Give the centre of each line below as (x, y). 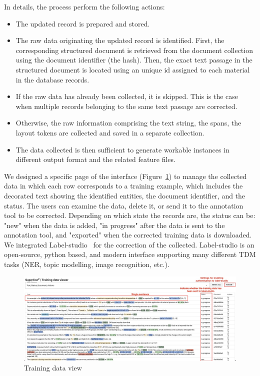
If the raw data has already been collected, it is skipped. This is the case (127, 96)
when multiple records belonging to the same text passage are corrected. (126, 106)
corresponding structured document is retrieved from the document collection (134, 50)
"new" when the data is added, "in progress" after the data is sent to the (114, 225)
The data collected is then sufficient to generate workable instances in (122, 149)
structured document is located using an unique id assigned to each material (133, 69)
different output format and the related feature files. (95, 159)
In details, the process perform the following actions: (84, 6)
